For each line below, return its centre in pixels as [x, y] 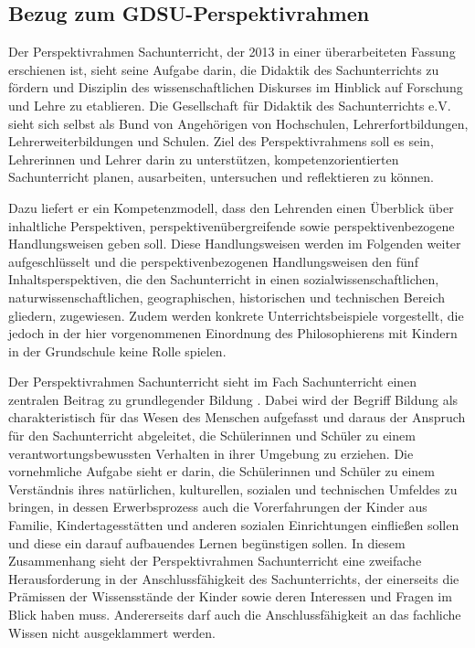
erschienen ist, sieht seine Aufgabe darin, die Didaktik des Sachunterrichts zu [224, 69]
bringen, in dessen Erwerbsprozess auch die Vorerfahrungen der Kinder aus [218, 507]
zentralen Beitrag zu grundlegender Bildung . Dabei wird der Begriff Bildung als [233, 399]
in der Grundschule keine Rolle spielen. [117, 351]
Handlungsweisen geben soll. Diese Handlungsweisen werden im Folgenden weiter [235, 244]
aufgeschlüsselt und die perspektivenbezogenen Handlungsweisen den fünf [213, 261]
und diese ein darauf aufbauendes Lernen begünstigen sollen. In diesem [207, 542]
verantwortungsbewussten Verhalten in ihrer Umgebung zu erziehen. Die [211, 453]
